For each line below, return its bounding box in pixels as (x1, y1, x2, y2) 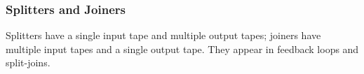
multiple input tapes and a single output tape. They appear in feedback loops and (6, 41, 359, 56)
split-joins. (6, 55, 50, 70)
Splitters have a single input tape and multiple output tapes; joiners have (6, 28, 321, 43)
